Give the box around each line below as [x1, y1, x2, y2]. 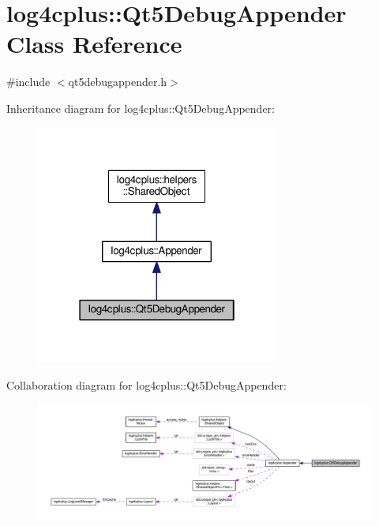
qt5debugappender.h [68, 73, 167, 90]
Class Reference [6, 28, 182, 60]
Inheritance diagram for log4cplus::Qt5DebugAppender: [6, 99, 275, 116]
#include [6, 73, 51, 90]
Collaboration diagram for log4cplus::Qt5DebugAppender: [6, 376, 287, 393]
